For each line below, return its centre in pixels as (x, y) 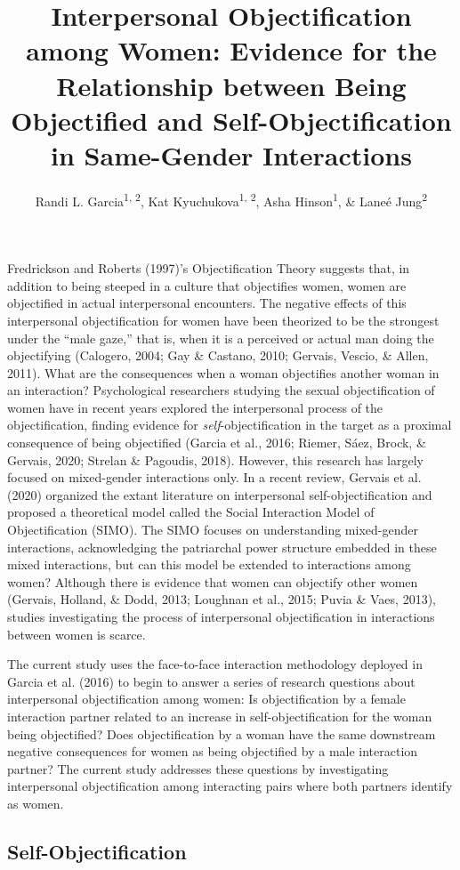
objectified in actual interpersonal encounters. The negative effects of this (207, 303)
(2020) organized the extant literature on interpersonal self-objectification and (220, 494)
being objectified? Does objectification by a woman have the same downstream (222, 733)
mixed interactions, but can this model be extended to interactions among (209, 564)
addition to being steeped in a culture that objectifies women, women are (207, 285)
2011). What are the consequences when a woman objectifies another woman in (223, 372)
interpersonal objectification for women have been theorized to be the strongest (223, 320)
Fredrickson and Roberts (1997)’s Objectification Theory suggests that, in (209, 268)
